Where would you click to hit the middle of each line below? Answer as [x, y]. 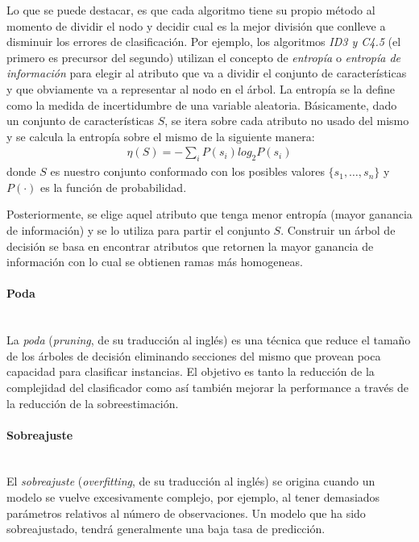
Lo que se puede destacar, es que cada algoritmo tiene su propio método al [191, 10]
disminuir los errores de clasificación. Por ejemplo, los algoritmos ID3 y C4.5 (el [204, 42]
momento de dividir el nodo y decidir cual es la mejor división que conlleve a [196, 25]
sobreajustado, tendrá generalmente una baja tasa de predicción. [166, 529]
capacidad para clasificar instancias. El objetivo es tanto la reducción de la [191, 371]
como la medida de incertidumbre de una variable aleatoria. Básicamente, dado [202, 104]
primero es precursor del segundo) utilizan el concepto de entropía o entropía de [204, 57]
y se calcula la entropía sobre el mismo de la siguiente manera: [161, 136]
